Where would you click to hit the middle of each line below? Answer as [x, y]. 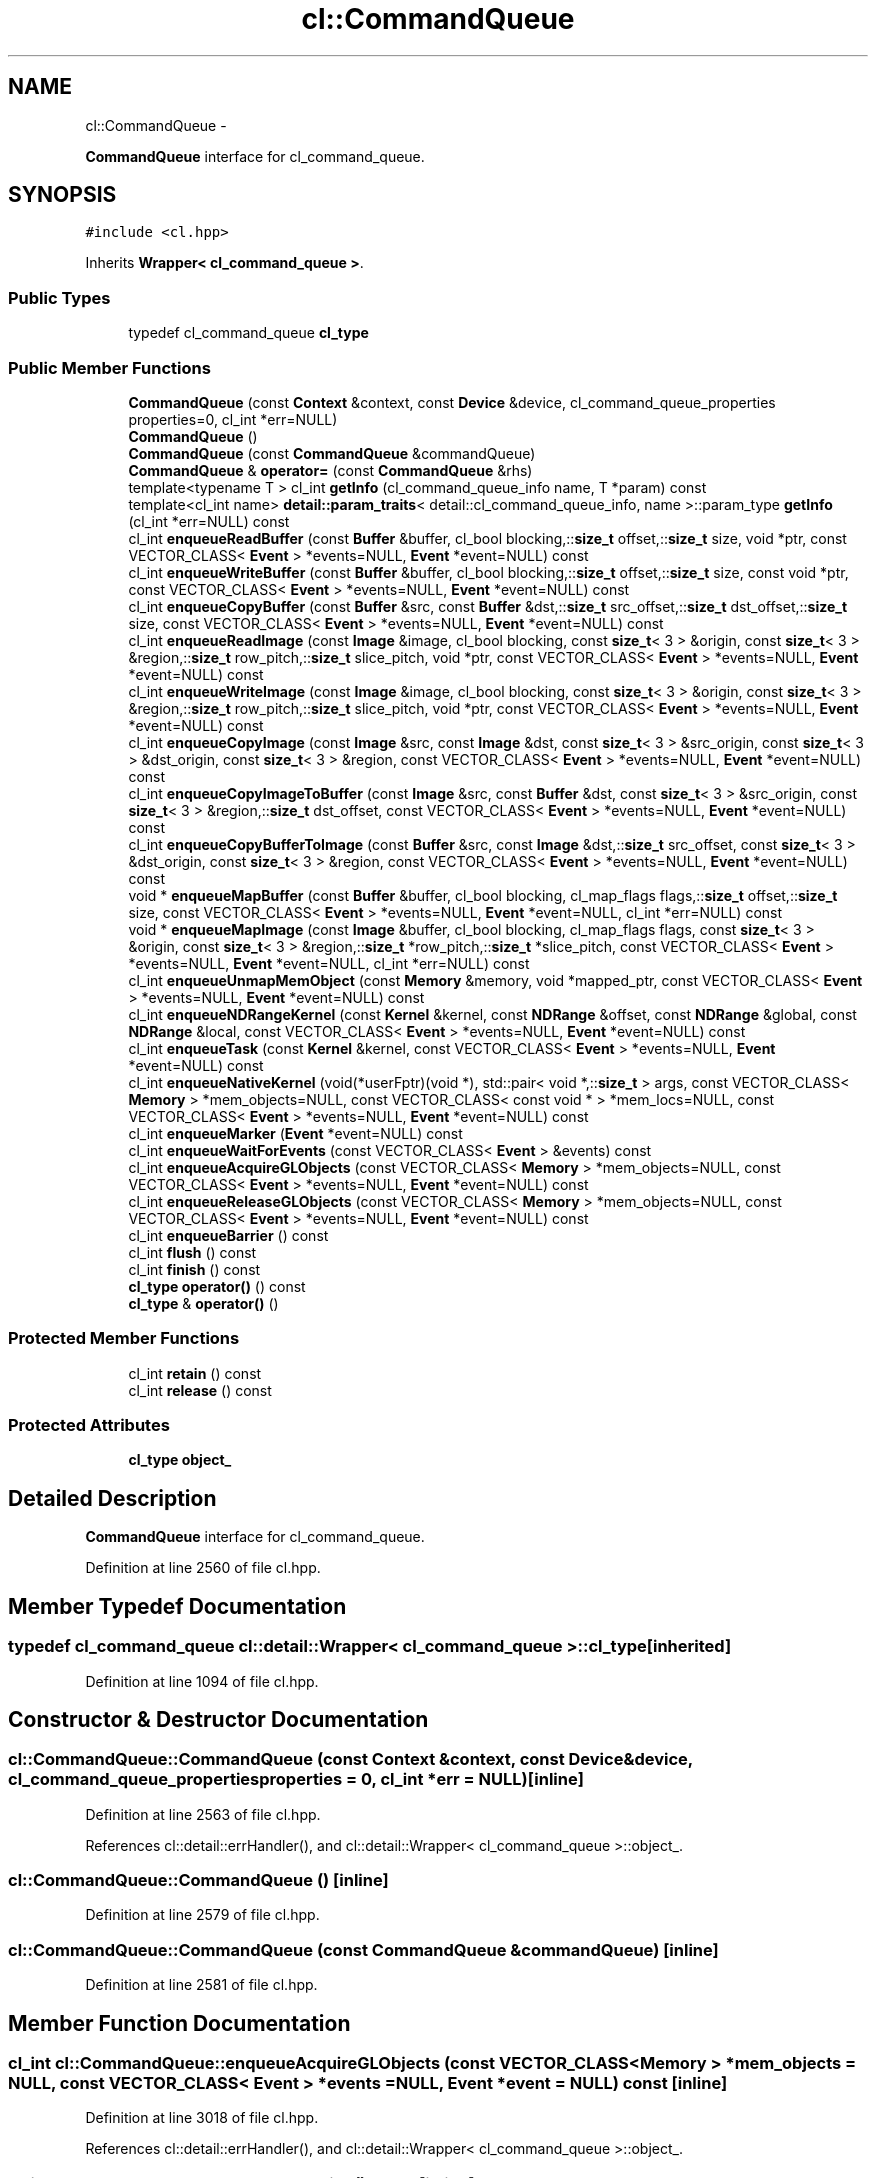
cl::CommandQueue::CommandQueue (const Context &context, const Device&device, [350, 1759]
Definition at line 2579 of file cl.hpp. [202, 1915]
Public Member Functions [109, 367]
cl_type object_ [180, 1460]
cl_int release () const [200, 1390]
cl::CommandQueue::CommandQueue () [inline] [198, 1880]
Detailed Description [112, 1498]
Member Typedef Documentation [177, 1606]
